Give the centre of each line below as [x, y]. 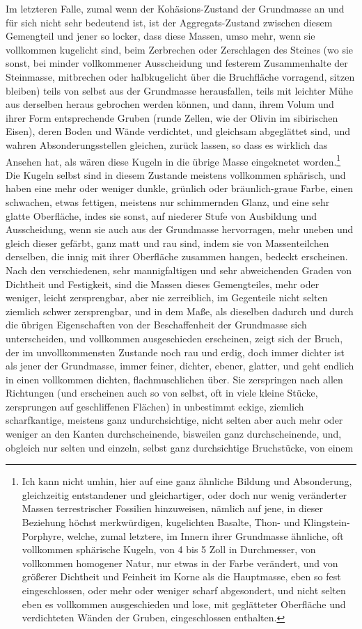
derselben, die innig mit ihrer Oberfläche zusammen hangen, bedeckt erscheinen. [177, 256]
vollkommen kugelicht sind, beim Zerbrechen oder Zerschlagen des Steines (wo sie [180, 49]
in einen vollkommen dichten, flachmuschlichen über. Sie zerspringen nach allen [174, 379]
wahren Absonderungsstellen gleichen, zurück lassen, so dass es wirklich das [167, 144]
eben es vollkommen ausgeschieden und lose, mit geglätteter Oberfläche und [184, 604]
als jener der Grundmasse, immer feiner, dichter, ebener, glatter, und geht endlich [180, 366]
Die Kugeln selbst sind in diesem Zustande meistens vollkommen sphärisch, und [176, 174]
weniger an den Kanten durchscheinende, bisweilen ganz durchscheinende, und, [174, 434]
